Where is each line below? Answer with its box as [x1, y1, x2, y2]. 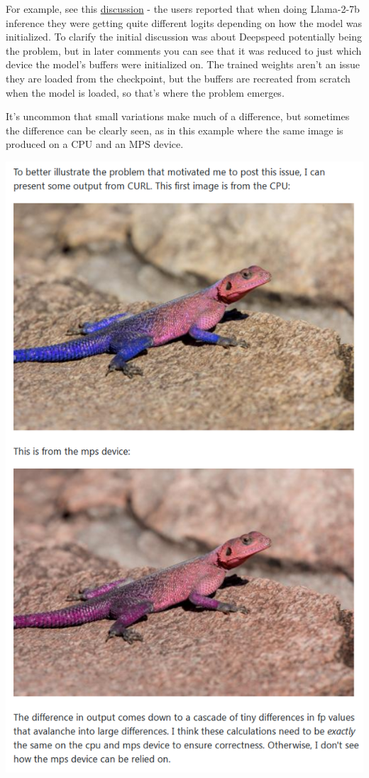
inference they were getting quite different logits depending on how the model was [6, 15, 362, 30]
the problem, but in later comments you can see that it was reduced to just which [6, 43, 362, 58]
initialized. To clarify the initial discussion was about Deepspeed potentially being [6, 29, 362, 44]
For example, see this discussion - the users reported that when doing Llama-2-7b [6, 1, 360, 16]
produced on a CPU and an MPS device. [6, 137, 184, 151]
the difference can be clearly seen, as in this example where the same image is [6, 122, 343, 137]
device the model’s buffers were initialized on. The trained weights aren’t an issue [6, 57, 360, 72]
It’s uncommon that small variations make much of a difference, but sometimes [6, 109, 350, 124]
